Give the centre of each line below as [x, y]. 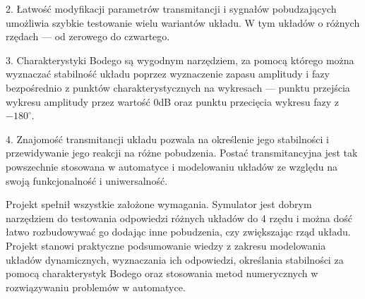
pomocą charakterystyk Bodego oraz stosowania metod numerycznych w [162, 273]
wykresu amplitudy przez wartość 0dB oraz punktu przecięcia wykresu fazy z [172, 101]
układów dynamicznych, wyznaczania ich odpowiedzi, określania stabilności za [175, 259]
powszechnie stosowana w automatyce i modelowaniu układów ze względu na [172, 166]
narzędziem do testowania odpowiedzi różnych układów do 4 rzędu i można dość [179, 218]
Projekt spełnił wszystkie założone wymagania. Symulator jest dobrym [159, 204]
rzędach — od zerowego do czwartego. [88, 36]
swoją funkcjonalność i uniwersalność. [87, 180]
